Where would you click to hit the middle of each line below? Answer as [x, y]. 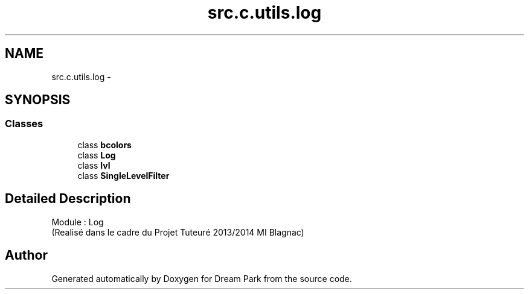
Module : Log [78, 222]
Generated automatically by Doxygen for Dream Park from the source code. [202, 278]
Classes [24, 124]
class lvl [94, 165]
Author [26, 255]
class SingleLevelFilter [123, 175]
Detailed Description [68, 199]
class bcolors [104, 145]
